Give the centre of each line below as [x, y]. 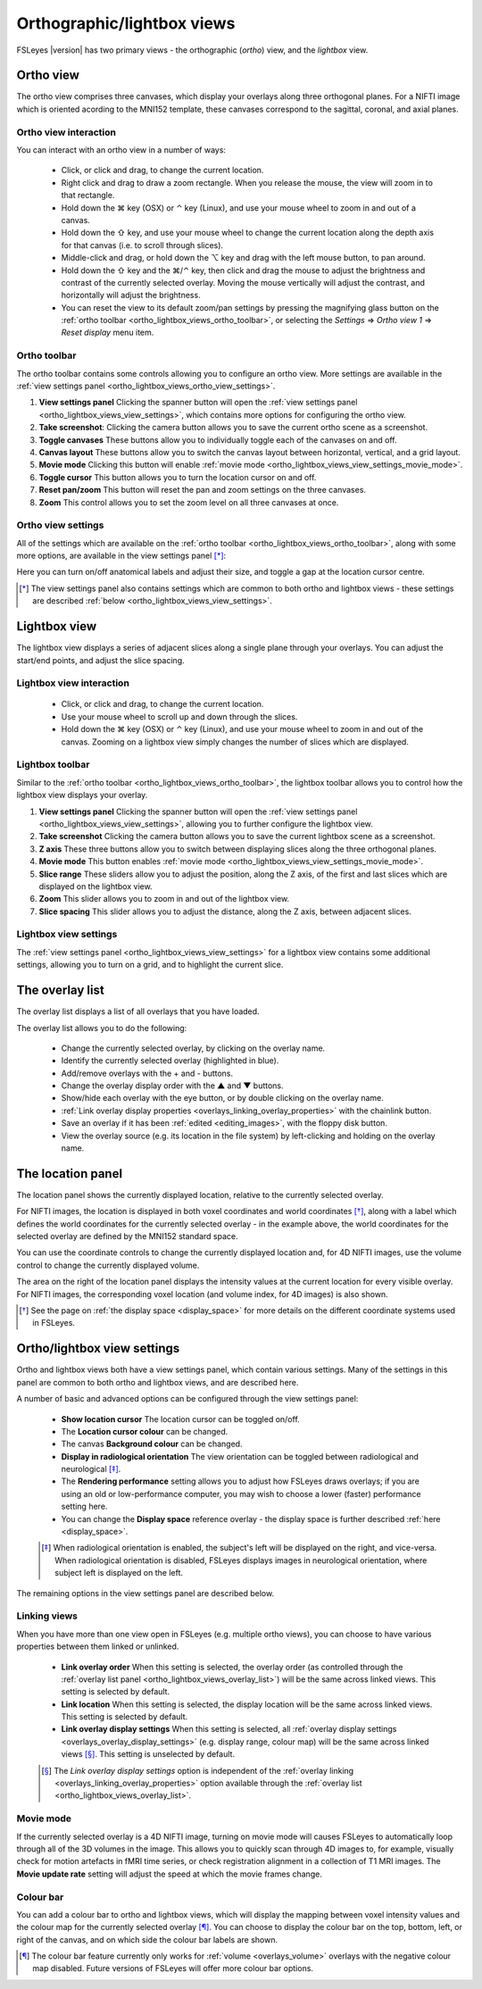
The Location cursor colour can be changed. [145, 1431]
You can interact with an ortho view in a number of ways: [121, 150]
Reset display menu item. [108, 333]
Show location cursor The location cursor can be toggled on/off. [181, 1419]
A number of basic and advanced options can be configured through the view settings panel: [187, 1399]
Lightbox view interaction [73, 683]
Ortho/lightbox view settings [98, 1348]
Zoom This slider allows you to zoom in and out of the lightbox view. [164, 899]
